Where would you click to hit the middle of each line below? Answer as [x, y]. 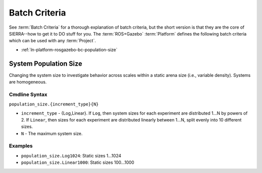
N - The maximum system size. [52, 133]
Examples [21, 146]
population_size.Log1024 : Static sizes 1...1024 [71, 156]
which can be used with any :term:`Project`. [52, 41]
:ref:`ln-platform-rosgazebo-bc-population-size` [69, 50]
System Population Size [46, 63]
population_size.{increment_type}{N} [54, 104]
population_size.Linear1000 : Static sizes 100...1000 [78, 162]
